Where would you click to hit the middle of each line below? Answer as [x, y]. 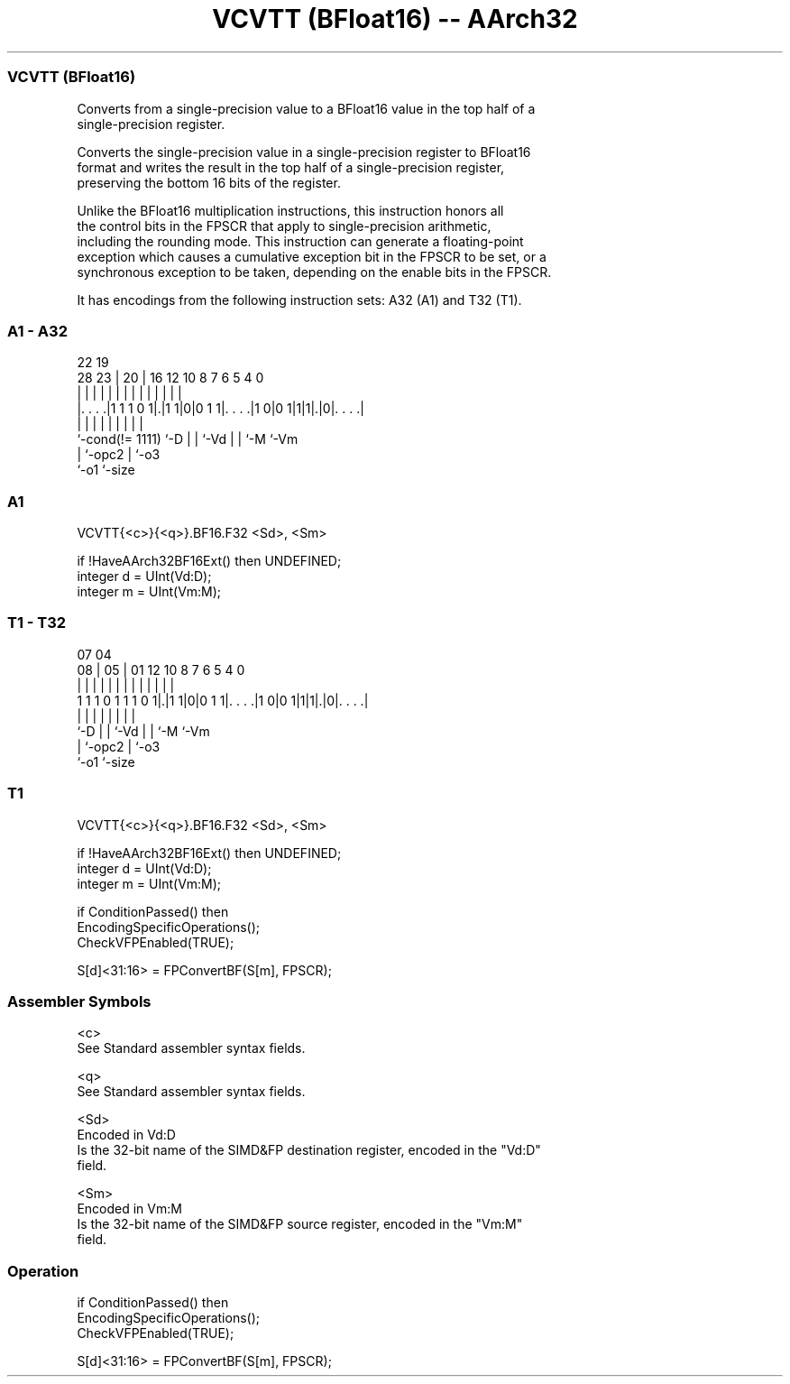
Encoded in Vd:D [126, 1135]
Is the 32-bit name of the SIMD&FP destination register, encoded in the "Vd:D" [309, 1150]
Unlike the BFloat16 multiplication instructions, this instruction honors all [290, 210]
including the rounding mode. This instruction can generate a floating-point [300, 241]
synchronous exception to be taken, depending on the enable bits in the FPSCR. [314, 272]
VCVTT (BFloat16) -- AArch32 [395, 19]
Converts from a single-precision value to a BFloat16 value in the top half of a [306, 108]
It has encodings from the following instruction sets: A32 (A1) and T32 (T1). [299, 300]
